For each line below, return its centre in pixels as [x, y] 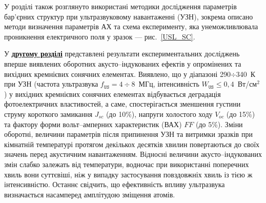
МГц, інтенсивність [169, 84]
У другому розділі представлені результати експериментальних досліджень [122, 54]
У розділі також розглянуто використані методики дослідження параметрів [120, 6]
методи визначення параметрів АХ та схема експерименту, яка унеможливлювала [131, 26]
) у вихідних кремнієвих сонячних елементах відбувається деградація [112, 94]
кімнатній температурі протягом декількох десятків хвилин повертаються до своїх [132, 144]
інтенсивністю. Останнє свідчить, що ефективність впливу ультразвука [115, 184]
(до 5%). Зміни [219, 124]
